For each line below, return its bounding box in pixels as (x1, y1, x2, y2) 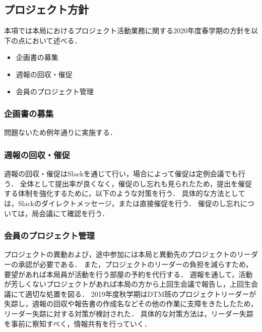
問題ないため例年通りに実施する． (4, 127, 117, 138)
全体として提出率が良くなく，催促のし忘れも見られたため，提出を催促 (20, 178, 252, 188)
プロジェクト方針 (4, 2, 89, 17)
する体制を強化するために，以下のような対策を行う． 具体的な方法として (4, 188, 245, 198)
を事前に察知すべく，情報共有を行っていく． (4, 318, 151, 328)
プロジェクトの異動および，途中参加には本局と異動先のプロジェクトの (4, 249, 237, 259)
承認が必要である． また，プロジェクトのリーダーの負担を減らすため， (18, 258, 253, 269)
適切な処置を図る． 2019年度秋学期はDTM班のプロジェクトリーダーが (25, 288, 256, 299)
